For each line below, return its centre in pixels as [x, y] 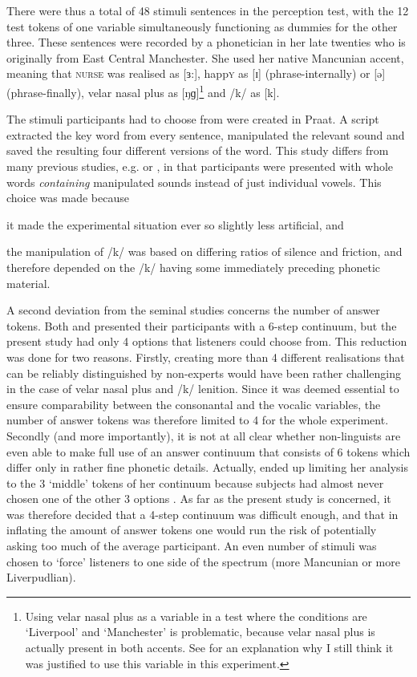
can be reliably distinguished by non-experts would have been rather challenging [204, 373]
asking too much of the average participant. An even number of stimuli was [192, 546]
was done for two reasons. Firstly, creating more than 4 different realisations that [206, 357]
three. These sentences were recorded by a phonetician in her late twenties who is [206, 42]
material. [28, 283]
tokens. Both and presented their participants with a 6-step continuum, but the [202, 325]
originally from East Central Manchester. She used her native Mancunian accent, [205, 57]
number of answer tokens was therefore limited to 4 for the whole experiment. [198, 420]
